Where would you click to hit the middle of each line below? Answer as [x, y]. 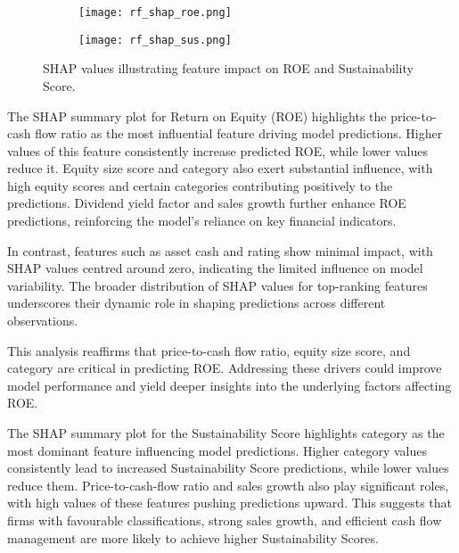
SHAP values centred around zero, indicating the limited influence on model [215, 268]
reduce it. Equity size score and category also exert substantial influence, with [220, 168]
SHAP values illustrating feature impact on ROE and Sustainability [228, 68]
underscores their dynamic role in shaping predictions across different [197, 303]
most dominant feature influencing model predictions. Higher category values [217, 450]
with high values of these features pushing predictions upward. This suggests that [229, 503]
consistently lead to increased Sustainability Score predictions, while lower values [228, 468]
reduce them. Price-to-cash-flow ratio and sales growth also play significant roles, [228, 485]
